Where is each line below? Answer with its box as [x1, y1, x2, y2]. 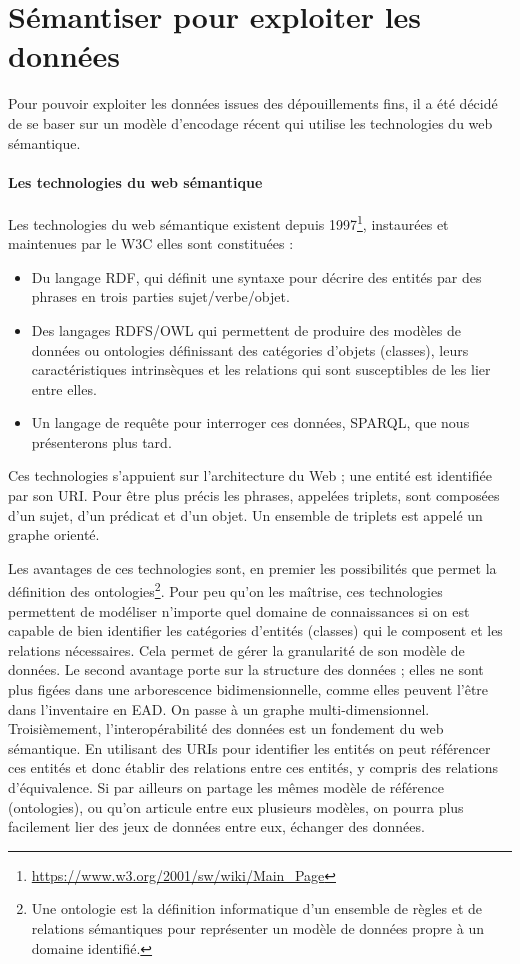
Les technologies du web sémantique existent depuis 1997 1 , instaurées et [8, 210, 449, 234]
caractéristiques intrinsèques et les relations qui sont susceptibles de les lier [31, 359, 491, 380]
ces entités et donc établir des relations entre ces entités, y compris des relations [8, 757, 499, 778]
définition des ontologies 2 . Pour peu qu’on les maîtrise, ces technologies [8, 578, 443, 602]
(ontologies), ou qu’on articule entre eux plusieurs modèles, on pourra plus [8, 796, 464, 817]
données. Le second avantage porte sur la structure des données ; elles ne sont [8, 659, 484, 680]
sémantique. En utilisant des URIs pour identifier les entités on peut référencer [8, 737, 491, 758]
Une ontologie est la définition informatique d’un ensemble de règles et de [31, 898, 483, 919]
